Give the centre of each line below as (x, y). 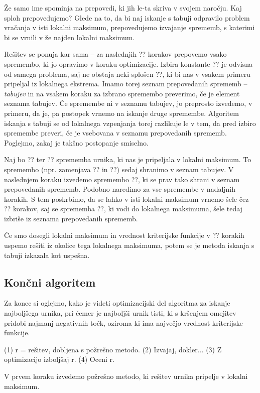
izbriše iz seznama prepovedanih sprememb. (71, 218)
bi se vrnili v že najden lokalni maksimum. (70, 37)
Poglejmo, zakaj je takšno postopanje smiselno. (76, 142)
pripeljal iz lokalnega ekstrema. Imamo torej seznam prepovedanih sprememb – (126, 84)
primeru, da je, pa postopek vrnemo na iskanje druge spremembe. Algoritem (121, 113)
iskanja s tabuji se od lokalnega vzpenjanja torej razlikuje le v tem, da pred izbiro (130, 123)
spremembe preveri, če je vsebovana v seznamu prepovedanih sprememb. (115, 133)
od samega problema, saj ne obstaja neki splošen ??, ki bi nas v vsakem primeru (127, 74)
